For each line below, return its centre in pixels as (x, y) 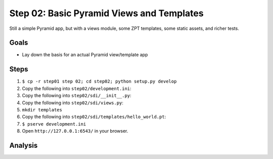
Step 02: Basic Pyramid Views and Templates (107, 13)
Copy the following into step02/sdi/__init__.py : (77, 96)
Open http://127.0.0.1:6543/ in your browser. (75, 131)
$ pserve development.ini (54, 124)
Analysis (24, 145)
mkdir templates (42, 110)
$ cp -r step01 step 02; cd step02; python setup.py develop (99, 82)
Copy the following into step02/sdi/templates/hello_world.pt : (94, 117)
